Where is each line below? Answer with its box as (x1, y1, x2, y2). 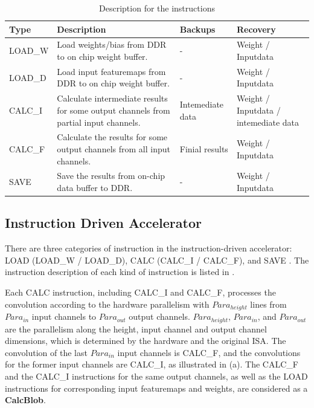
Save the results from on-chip (57, 169, 165, 182)
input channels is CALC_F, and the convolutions (117, 346, 301, 358)
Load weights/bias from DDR (57, 38, 167, 51)
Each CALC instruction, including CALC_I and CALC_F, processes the (5, 286, 276, 299)
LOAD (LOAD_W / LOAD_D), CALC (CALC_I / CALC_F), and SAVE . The (5, 253, 309, 266)
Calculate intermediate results (57, 92, 168, 105)
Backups (179, 22, 216, 35)
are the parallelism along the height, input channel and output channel (5, 322, 267, 335)
